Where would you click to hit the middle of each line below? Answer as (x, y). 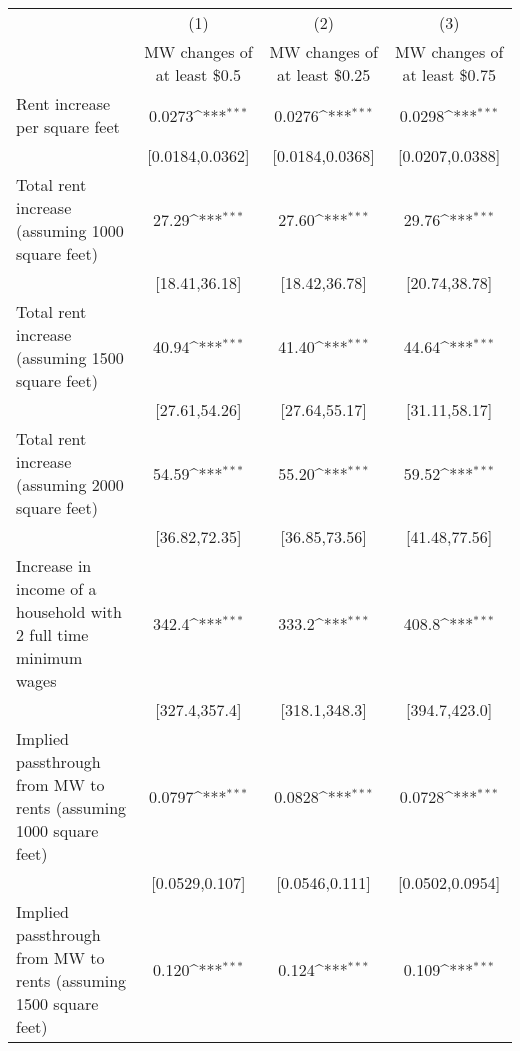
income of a (56, 588)
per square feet (68, 126)
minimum (49, 657)
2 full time (52, 634)
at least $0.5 (198, 74)
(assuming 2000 (70, 484)
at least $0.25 (323, 74)
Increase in (54, 565)
